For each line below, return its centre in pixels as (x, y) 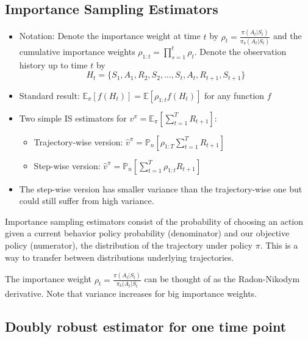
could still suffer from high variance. (87, 201)
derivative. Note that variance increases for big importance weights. (131, 293)
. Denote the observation (240, 51)
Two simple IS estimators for (73, 118)
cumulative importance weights (77, 51)
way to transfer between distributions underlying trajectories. (120, 257)
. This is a (279, 245)
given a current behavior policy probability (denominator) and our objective (147, 233)
